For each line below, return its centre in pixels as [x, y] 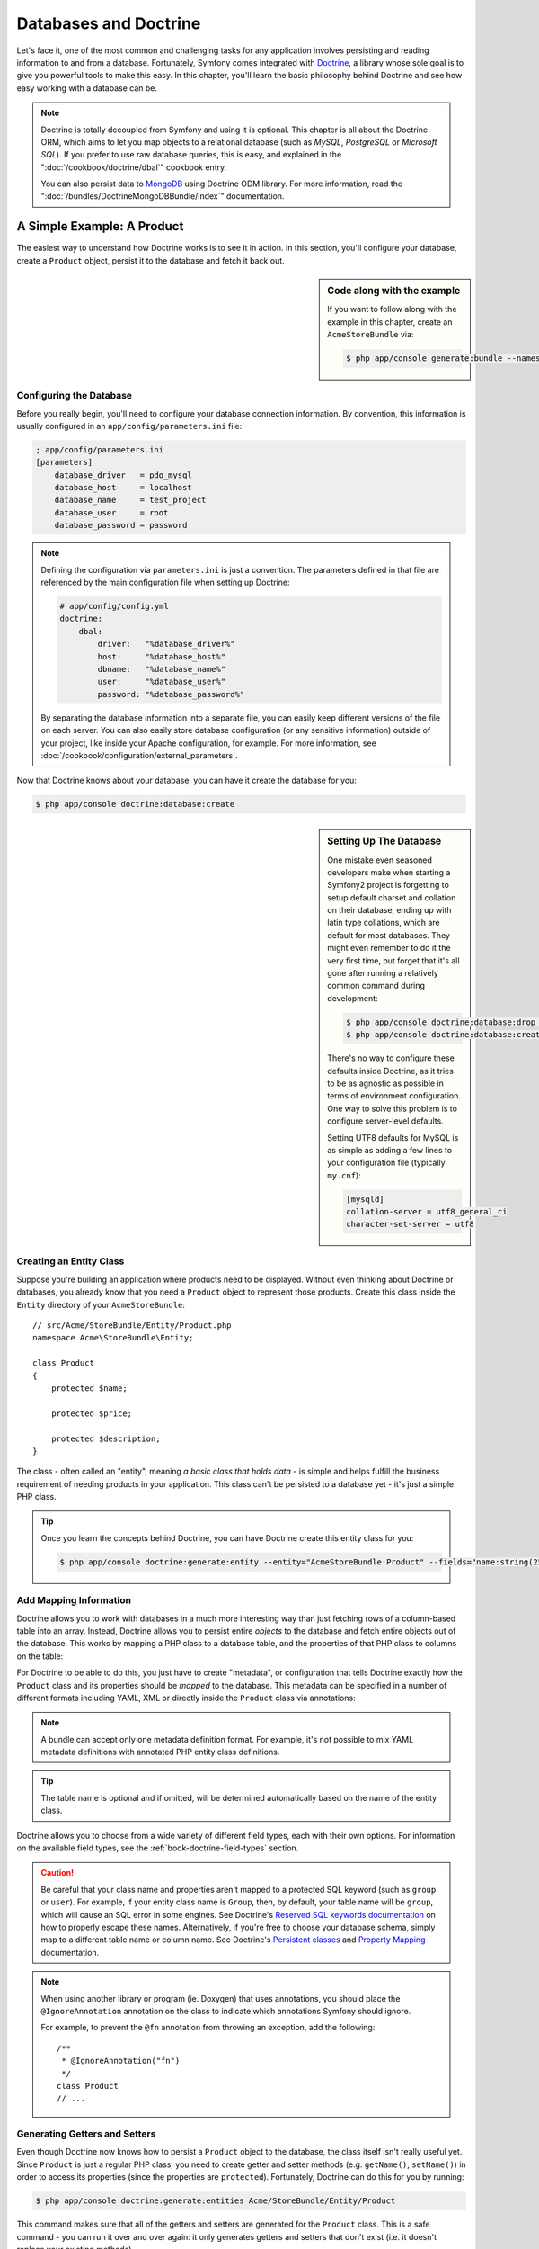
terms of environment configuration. [394, 1096]
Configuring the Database [75, 396]
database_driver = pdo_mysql [123, 475]
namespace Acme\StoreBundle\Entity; [113, 1338]
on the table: [40, 1656]
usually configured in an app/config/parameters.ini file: [129, 426]
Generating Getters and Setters [86, 2134]
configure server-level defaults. [385, 1121]
